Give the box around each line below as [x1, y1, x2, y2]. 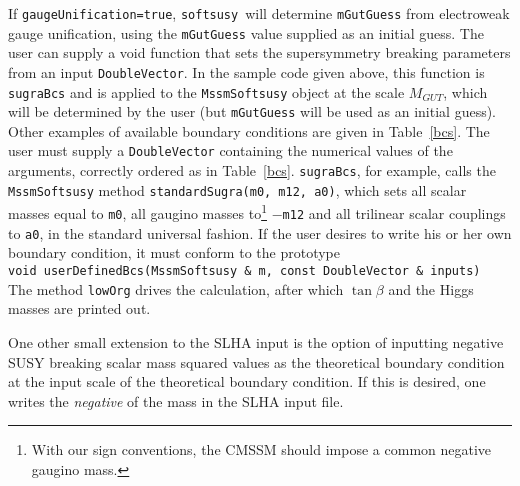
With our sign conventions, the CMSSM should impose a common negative [31, 439, 492, 460]
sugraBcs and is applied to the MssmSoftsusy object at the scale [8, 81, 405, 102]
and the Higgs [388, 278, 474, 299]
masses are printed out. [8, 298, 151, 319]
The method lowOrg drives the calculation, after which [8, 278, 344, 299]
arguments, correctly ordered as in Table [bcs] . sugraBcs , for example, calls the [8, 160, 496, 181]
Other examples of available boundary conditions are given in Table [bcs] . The [8, 120, 490, 141]
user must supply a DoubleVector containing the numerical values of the [8, 140, 453, 161]
